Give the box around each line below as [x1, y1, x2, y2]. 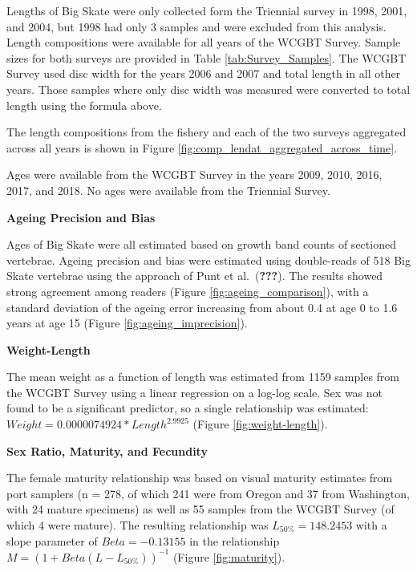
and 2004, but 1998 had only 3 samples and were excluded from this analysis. [6, 18, 387, 34]
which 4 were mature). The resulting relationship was [6, 517, 269, 533]
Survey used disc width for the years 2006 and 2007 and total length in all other [6, 65, 401, 82]
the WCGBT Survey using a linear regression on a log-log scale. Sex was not [6, 383, 383, 400]
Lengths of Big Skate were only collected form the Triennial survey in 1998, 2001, [6, 2, 407, 18]
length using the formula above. [6, 96, 162, 113]
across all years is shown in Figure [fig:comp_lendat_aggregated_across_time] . [6, 139, 398, 156]
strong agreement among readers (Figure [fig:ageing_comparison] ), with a [6, 282, 369, 299]
